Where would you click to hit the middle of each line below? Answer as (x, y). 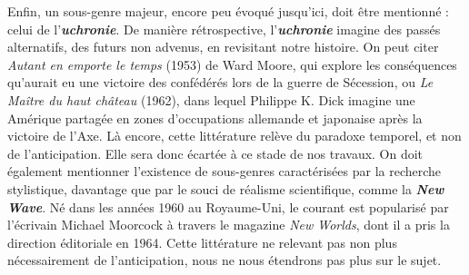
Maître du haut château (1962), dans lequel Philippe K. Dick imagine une (211, 99)
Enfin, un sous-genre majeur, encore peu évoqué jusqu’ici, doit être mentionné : (228, 11)
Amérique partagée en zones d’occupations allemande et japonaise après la (215, 118)
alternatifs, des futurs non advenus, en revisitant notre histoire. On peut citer (223, 47)
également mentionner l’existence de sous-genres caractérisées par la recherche (225, 171)
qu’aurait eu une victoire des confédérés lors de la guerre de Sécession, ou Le (220, 82)
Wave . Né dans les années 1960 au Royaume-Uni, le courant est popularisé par (228, 206)
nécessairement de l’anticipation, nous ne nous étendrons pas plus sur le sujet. (225, 260)
